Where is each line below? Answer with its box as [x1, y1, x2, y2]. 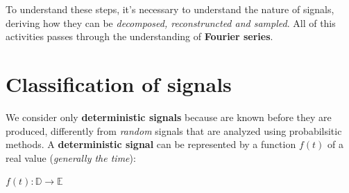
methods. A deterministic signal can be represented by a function [6, 137, 296, 151]
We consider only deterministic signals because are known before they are [6, 109, 332, 124]
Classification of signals [6, 69, 232, 98]
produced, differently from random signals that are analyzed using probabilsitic [6, 123, 342, 138]
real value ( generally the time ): [6, 150, 136, 165]
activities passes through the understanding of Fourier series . [6, 29, 273, 44]
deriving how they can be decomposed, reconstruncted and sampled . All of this [6, 15, 336, 30]
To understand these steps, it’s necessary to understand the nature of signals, [6, 2, 334, 16]
